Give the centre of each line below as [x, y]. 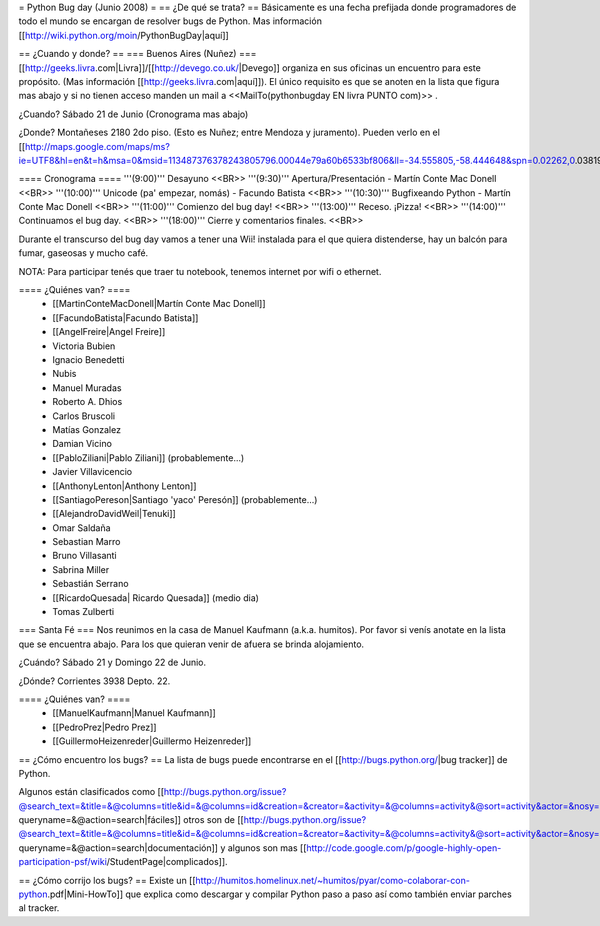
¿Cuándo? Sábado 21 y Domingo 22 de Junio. [112, 662]
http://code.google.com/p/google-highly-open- [404, 847]
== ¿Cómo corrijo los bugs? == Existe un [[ [107, 880]
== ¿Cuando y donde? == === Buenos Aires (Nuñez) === [137, 54]
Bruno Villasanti [84, 556]
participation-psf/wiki [62, 862]
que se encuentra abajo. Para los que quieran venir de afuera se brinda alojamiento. [191, 644]
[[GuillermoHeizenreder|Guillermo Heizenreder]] [152, 741]
